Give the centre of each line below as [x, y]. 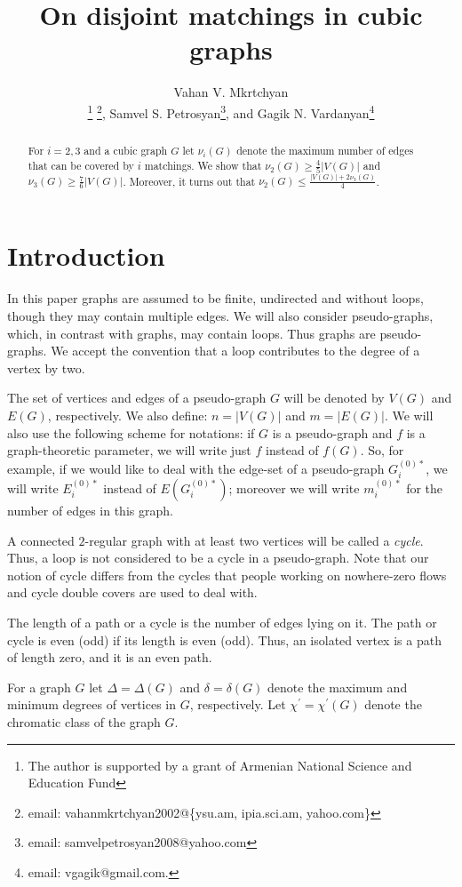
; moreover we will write [294, 488]
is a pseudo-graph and [332, 432]
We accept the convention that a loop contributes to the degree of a [235, 351]
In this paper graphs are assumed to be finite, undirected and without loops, [215, 298]
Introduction [86, 256]
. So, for [382, 450]
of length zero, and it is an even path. [110, 657]
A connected [41, 540]
